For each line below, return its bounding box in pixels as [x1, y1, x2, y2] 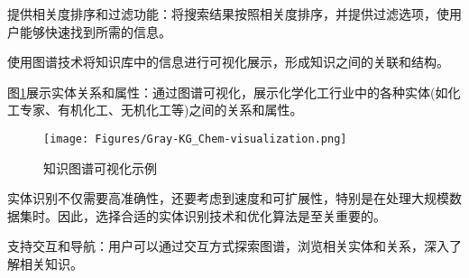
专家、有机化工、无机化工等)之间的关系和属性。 [19, 100, 303, 119]
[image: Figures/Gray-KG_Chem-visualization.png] [43, 132, 347, 145]
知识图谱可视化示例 [43, 158, 157, 177]
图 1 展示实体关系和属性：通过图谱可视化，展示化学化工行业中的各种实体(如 [7, 82, 448, 101]
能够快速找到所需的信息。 [19, 22, 171, 41]
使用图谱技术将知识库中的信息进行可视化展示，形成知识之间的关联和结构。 [7, 52, 449, 71]
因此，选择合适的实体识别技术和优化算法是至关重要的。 [57, 206, 386, 225]
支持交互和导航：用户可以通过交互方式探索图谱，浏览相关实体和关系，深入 [7, 236, 449, 255]
